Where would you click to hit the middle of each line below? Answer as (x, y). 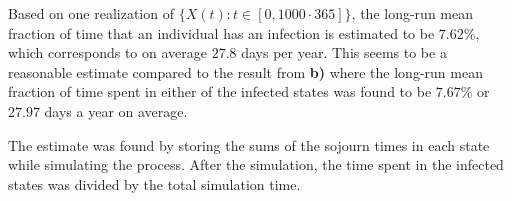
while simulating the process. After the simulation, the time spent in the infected (256, 164)
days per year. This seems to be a (344, 52)
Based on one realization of (91, 13)
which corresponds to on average (107, 52)
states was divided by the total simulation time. (154, 183)
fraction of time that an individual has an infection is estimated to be (221, 32)
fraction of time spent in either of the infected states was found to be (220, 91)
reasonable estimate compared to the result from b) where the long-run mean (245, 71)
